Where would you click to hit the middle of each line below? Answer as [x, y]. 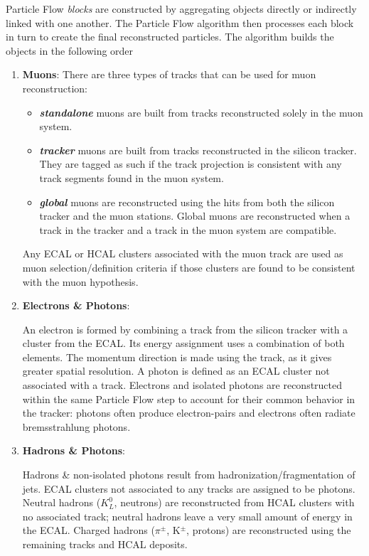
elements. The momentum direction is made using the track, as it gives [177, 357]
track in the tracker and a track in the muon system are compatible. [188, 229]
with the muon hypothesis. [80, 281]
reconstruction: [55, 88]
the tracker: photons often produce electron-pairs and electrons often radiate [189, 413]
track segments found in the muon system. [132, 177]
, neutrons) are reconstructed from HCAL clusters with [234, 502]
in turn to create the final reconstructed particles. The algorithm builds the [170, 37]
